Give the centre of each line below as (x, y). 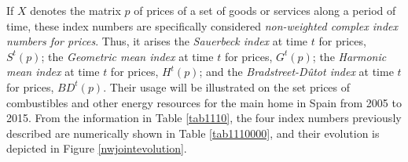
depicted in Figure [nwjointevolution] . (97, 148)
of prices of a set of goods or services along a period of (265, 10)
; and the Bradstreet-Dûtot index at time (296, 72)
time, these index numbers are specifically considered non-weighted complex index (202, 25)
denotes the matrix (75, 10)
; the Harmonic (349, 56)
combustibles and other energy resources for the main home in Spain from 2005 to (204, 102)
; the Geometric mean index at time (127, 56)
